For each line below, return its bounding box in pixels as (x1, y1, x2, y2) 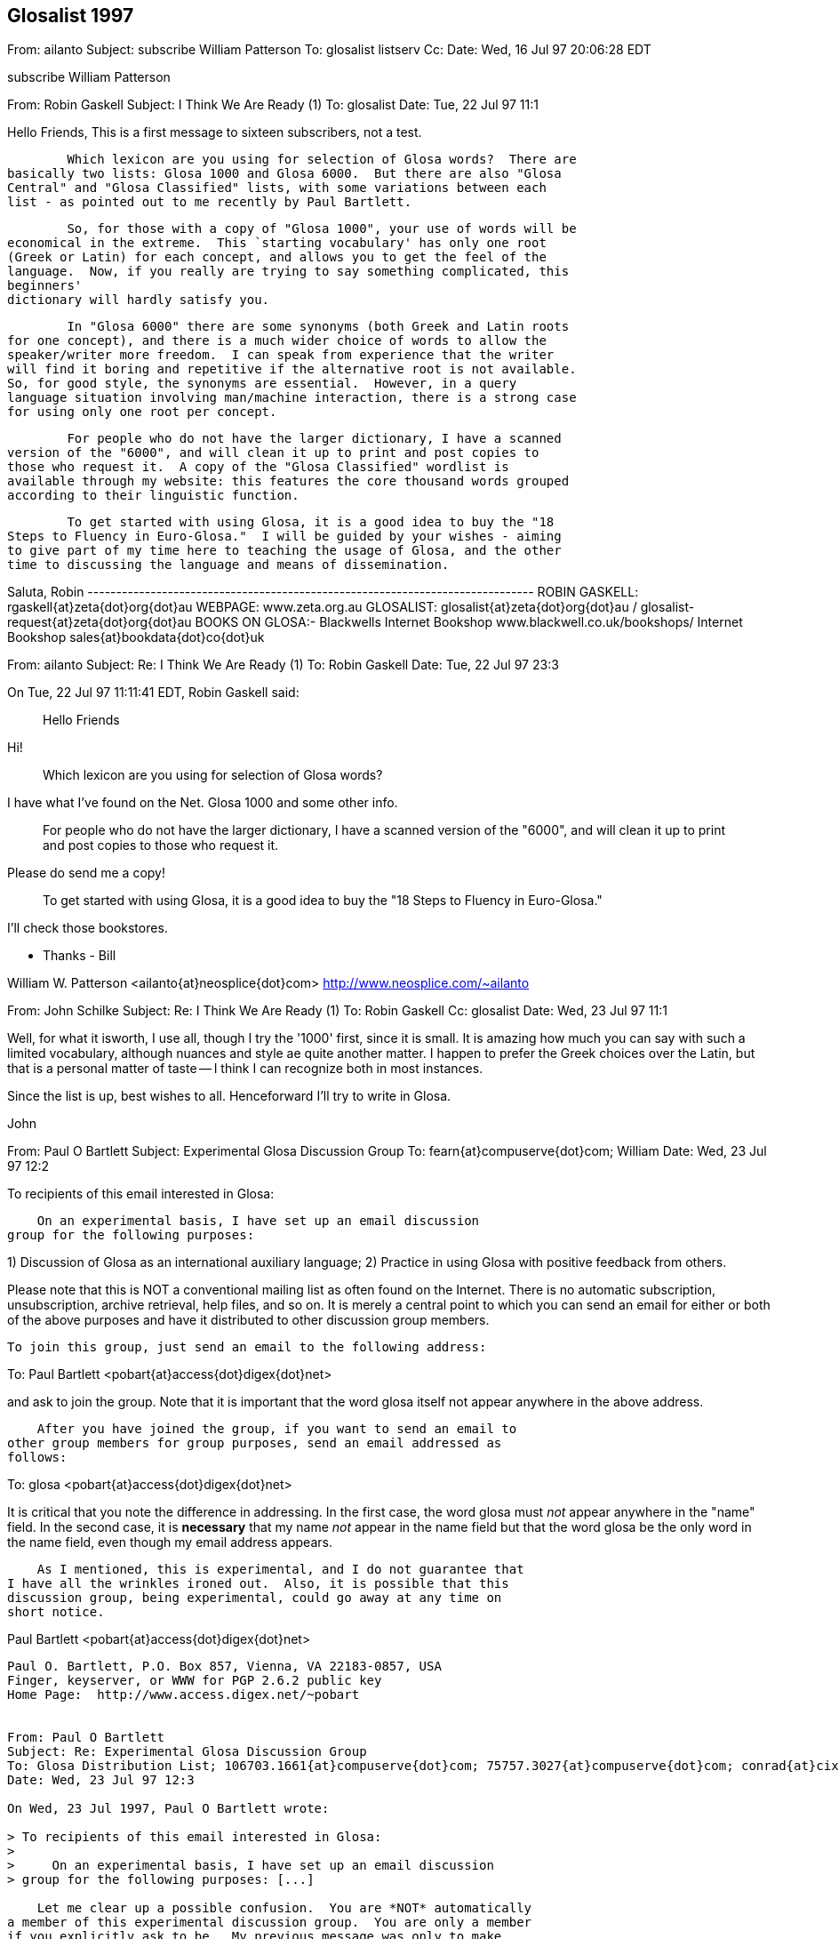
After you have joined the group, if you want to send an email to (36, 1422, 517, 1437)
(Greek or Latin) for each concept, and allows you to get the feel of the (7, 250, 547, 265)
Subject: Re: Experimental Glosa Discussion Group (7, 1744, 367, 1759)
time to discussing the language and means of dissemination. (7, 557, 450, 573)
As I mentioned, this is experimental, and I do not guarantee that (36, 1562, 524, 1577)
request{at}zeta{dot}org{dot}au (7, 614, 192, 630)
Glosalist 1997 (7, 4, 134, 27)
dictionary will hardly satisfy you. (7, 292, 270, 308)
